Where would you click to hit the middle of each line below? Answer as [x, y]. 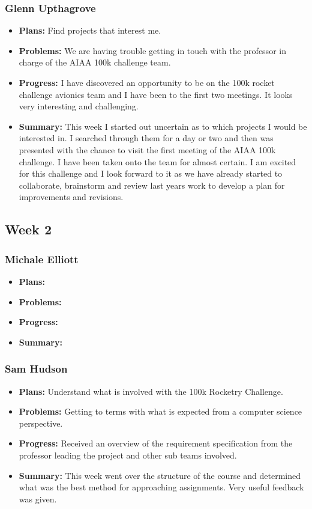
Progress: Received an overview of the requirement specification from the [156, 443]
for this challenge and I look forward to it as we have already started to [151, 173]
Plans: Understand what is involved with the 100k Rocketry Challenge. [151, 391]
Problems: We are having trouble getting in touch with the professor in [152, 50]
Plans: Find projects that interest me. [90, 30]
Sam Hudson [36, 369]
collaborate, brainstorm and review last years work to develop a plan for [152, 185]
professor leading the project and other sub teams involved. [128, 455]
